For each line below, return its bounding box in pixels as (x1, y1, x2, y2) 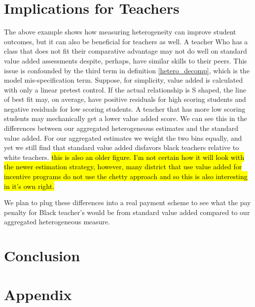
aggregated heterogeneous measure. (4, 216, 110, 227)
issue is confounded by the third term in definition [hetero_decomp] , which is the (4, 65, 250, 75)
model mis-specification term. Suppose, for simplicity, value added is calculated (4, 75, 243, 85)
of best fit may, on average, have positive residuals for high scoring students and (4, 94, 246, 104)
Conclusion (4, 246, 80, 266)
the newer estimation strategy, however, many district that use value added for (4, 161, 242, 172)
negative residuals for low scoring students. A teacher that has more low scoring (4, 103, 246, 114)
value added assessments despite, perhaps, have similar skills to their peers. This (4, 55, 247, 65)
